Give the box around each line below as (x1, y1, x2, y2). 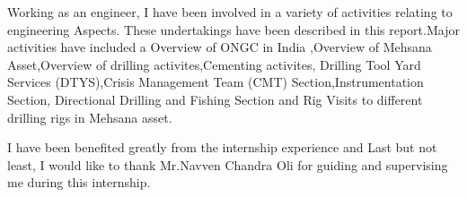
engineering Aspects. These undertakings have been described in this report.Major (7, 20, 460, 39)
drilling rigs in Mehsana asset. (7, 107, 172, 126)
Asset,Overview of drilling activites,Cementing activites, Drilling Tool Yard (7, 55, 421, 73)
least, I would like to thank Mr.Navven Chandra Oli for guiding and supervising (7, 155, 448, 174)
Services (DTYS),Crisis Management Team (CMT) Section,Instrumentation (7, 73, 424, 91)
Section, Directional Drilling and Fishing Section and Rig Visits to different (7, 90, 423, 108)
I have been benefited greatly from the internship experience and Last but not (7, 138, 437, 157)
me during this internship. (7, 173, 151, 192)
